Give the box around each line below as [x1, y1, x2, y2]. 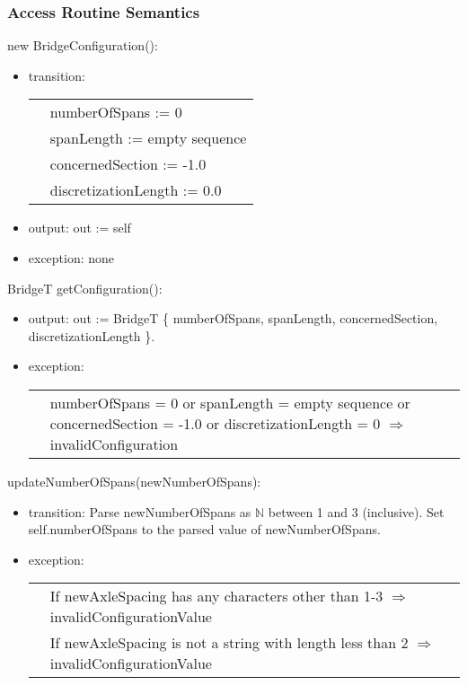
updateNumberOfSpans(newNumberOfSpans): [7, 471, 261, 490]
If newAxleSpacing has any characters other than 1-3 [49, 585, 383, 607]
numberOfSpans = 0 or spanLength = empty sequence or [49, 391, 410, 413]
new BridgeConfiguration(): [7, 36, 158, 55]
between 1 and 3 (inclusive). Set [268, 502, 445, 521]
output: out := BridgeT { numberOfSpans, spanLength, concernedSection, [28, 309, 438, 328]
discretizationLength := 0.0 [49, 180, 222, 201]
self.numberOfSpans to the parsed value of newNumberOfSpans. [28, 520, 381, 539]
